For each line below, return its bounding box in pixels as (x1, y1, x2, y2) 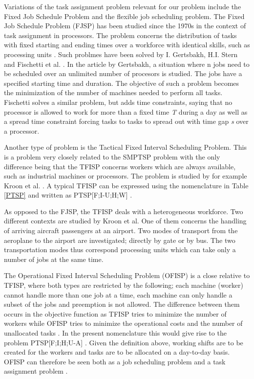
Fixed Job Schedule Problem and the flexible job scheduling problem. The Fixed (4, 11, 245, 21)
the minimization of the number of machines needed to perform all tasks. (4, 87, 223, 98)
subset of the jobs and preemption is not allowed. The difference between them (4, 299, 240, 309)
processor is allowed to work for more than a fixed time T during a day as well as (4, 106, 248, 117)
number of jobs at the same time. (4, 254, 104, 264)
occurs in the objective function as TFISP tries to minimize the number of (4, 308, 227, 319)
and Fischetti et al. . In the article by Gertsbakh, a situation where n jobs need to (4, 59, 250, 69)
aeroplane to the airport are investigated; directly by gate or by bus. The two (4, 235, 235, 245)
